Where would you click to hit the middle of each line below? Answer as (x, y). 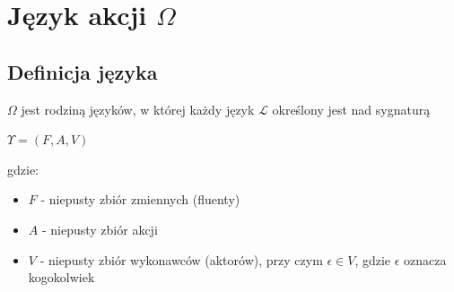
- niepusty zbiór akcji (100, 229)
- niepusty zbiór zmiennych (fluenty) (140, 199)
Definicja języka (83, 71)
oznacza (425, 259)
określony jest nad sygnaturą (351, 109)
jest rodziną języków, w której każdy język (138, 109)
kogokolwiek (61, 277)
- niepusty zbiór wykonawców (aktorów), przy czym (181, 259)
